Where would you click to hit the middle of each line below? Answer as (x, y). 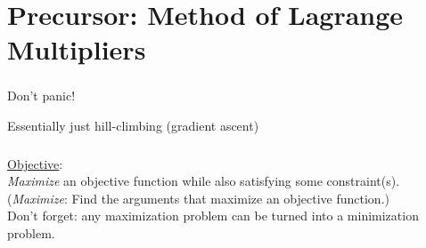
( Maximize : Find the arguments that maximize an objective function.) (198, 198)
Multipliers (77, 49)
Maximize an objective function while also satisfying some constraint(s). (204, 181)
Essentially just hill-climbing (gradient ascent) (133, 126)
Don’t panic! (41, 96)
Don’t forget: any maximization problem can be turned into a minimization (213, 216)
